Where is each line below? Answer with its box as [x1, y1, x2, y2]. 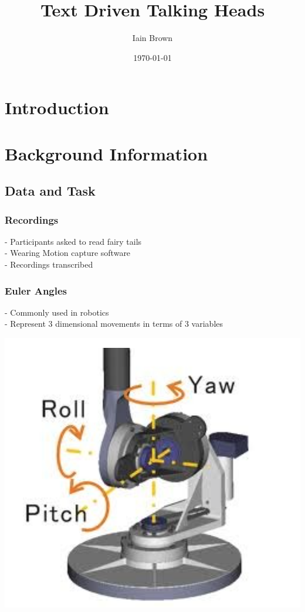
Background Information [5, 141, 208, 165]
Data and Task [5, 182, 96, 200]
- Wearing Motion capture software [5, 247, 131, 259]
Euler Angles [5, 283, 67, 298]
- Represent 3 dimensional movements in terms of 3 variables [5, 317, 223, 330]
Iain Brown [132, 32, 173, 44]
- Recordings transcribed [5, 258, 93, 271]
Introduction [5, 95, 109, 119]
